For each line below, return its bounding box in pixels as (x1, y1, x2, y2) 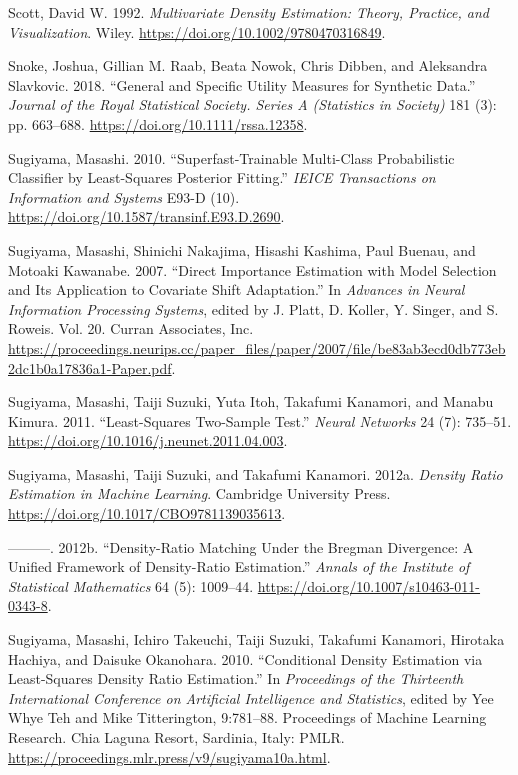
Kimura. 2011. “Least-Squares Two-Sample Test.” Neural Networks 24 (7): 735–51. (8, 410, 512, 431)
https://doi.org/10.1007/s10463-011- (257, 575, 481, 596)
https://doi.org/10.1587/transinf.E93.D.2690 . (8, 206, 285, 227)
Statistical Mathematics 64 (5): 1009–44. (8, 575, 254, 596)
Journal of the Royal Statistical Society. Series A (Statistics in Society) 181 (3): (8, 94, 497, 115)
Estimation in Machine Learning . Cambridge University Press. (8, 483, 391, 504)
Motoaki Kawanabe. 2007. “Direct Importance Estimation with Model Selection (8, 259, 497, 280)
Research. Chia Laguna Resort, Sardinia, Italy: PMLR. (8, 727, 345, 747)
